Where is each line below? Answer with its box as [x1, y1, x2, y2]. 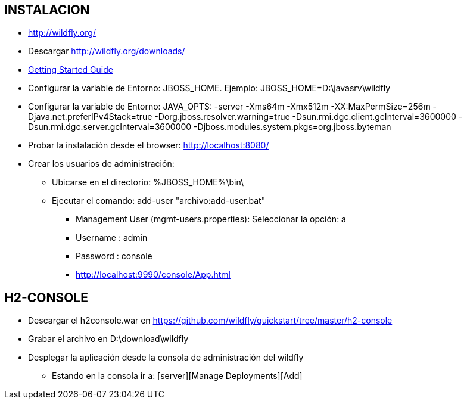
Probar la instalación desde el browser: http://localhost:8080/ [28, 140, 269, 151]
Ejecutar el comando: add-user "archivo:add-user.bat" [52, 195, 266, 206]
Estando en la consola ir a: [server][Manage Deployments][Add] [52, 371, 303, 381]
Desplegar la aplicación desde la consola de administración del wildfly [28, 352, 304, 363]
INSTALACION [4, 2, 90, 17]
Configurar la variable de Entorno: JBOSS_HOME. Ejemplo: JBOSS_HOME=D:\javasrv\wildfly [28, 83, 391, 94]
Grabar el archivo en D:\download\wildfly [28, 334, 189, 344]
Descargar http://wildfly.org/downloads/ [28, 46, 185, 57]
